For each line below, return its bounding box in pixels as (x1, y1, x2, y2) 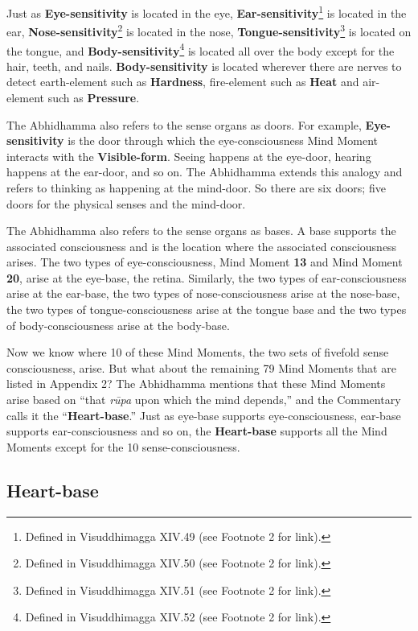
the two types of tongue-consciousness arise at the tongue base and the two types (6, 301, 407, 318)
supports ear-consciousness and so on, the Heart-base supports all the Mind (6, 423, 387, 439)
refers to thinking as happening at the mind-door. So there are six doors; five (6, 179, 386, 196)
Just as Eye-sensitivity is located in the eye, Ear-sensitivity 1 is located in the (6, 2, 407, 21)
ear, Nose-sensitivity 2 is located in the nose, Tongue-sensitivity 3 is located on (6, 21, 412, 39)
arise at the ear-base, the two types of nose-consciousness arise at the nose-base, (6, 285, 400, 302)
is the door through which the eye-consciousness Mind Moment (68, 132, 379, 149)
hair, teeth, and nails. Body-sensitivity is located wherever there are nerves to (6, 57, 402, 74)
